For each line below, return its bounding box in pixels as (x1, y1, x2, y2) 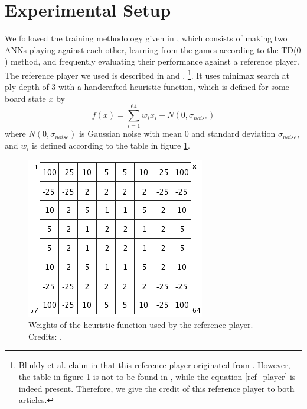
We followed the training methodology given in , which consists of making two (5, 32, 288, 44)
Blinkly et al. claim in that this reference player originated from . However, (18, 359, 290, 371)
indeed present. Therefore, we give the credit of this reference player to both (18, 382, 295, 394)
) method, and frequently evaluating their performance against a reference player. (5, 55, 299, 67)
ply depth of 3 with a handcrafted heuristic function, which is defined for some (5, 80, 289, 93)
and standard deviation (191, 127, 276, 140)
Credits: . (28, 330, 62, 342)
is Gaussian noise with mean (79, 127, 182, 140)
